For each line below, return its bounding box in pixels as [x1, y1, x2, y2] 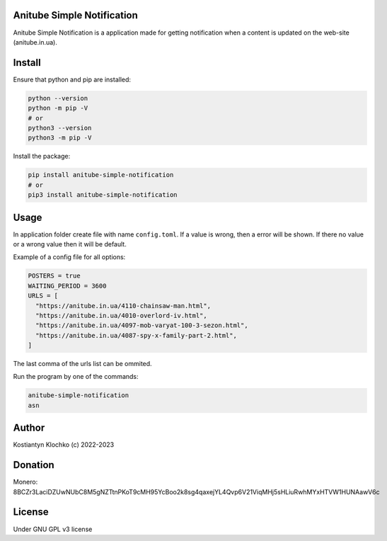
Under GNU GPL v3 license [13, 525, 93, 533]
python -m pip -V [28, 104, 88, 113]
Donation [13, 459, 54, 471]
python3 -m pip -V [28, 134, 92, 142]
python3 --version [28, 124, 92, 132]
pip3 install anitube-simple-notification [28, 191, 178, 199]
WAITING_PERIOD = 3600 [28, 282, 107, 290]
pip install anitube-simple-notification [28, 171, 174, 179]
